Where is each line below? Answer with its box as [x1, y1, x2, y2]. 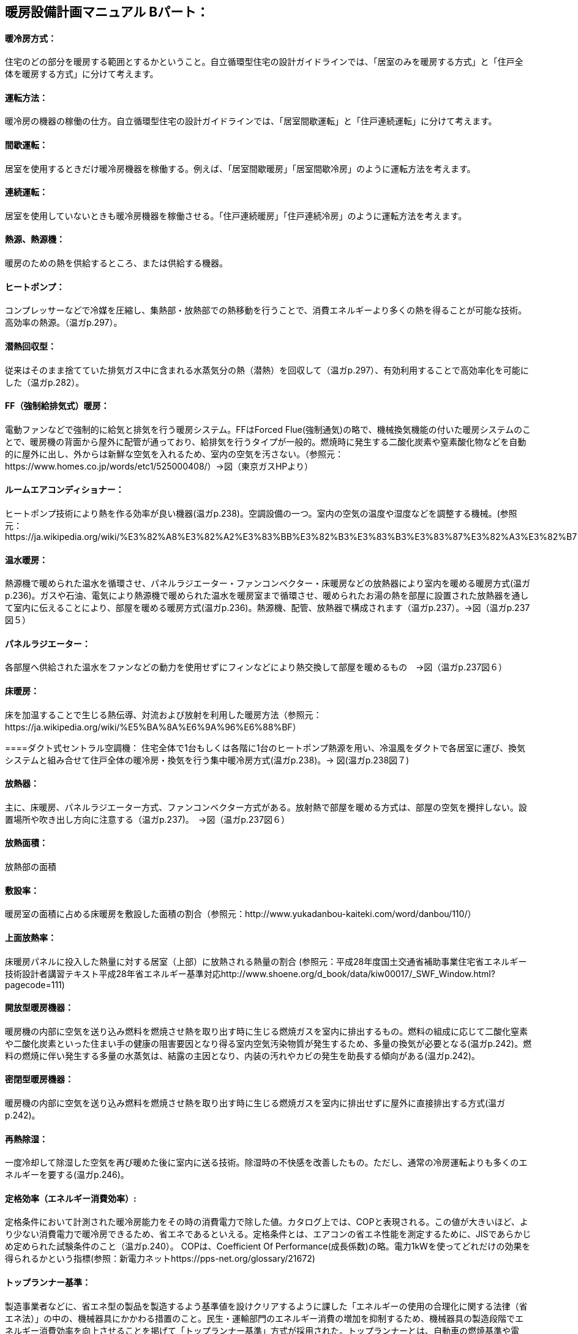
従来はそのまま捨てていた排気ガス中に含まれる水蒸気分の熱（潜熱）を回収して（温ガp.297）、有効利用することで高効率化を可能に [5, 364, 529, 375]
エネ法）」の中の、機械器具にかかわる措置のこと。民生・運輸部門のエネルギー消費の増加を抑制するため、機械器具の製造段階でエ [5, 1313, 524, 1324]
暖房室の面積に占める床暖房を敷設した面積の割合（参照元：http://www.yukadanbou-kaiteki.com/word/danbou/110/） [5, 909, 476, 920]
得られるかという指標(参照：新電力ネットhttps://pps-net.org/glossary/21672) [5, 1253, 315, 1264]
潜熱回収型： [5, 340, 56, 351]
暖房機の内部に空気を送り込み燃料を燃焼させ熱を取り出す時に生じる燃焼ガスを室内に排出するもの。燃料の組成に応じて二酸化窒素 [5, 1025, 528, 1036]
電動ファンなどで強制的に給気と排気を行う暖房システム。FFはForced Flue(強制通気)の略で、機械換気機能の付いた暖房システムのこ [5, 424, 531, 435]
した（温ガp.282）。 [5, 377, 84, 388]
